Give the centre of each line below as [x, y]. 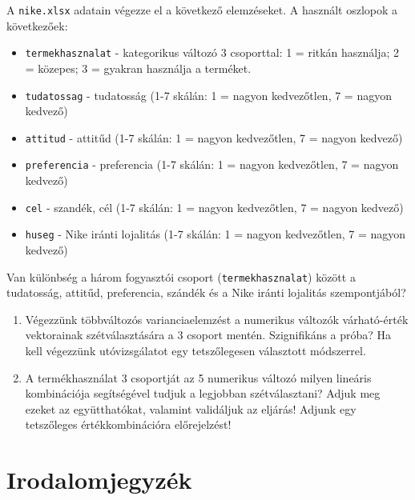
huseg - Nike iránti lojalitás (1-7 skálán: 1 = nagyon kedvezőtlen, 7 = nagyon [216, 234]
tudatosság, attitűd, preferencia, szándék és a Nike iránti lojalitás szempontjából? [206, 292]
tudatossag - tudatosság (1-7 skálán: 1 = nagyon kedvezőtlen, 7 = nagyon [208, 95]
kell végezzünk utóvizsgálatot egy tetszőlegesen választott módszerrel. [195, 350]
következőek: [37, 25]
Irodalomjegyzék [99, 480]
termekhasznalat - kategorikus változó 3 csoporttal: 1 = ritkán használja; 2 [212, 52]
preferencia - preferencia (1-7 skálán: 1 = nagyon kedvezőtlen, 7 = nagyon [212, 164]
